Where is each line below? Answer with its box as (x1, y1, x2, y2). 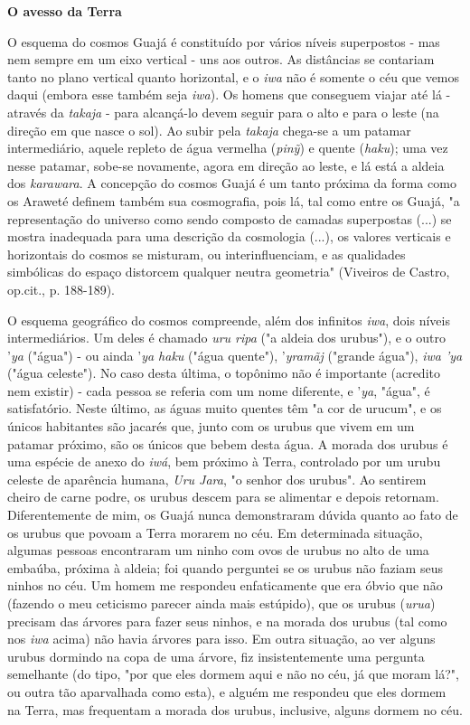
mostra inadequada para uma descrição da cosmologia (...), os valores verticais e (7, 227, 451, 246)
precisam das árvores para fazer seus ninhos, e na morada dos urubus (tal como (7, 611, 447, 630)
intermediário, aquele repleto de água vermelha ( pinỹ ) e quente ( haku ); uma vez (7, 138, 448, 157)
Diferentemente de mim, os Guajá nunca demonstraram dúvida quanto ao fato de (7, 505, 458, 524)
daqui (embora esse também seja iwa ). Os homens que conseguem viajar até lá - (7, 85, 451, 104)
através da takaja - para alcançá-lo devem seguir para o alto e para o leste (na (7, 102, 439, 121)
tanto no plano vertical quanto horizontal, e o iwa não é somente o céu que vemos (7, 67, 460, 86)
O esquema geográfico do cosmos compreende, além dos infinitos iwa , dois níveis (7, 310, 450, 329)
